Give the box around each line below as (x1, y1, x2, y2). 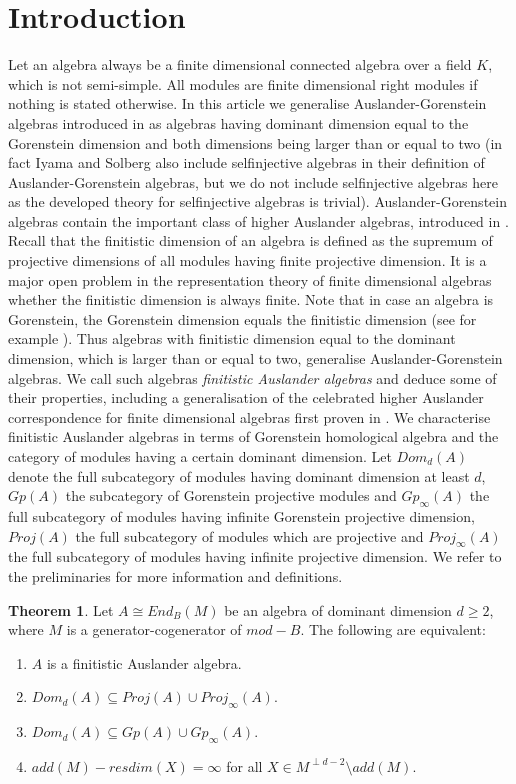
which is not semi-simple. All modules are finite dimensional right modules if (8, 73, 478, 94)
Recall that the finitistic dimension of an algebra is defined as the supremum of (8, 230, 493, 251)
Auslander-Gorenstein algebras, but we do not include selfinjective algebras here (8, 171, 498, 192)
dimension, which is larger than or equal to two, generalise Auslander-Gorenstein (8, 348, 503, 369)
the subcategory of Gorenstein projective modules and (65, 485, 397, 506)
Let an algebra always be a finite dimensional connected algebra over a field (8, 54, 472, 75)
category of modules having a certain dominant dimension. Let (8, 446, 392, 466)
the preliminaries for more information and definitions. (8, 565, 343, 586)
